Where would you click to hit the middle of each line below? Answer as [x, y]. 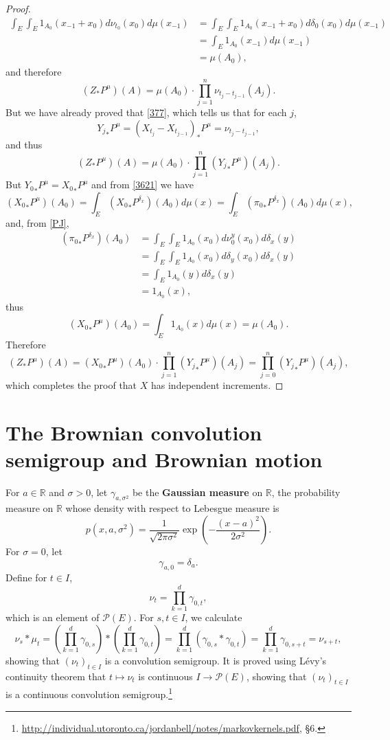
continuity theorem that [56, 676]
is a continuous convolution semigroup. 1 [89, 693]
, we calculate [214, 617]
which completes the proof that [71, 384]
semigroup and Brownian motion [164, 459]
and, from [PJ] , [37, 222]
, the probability [306, 492]
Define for [26, 578]
